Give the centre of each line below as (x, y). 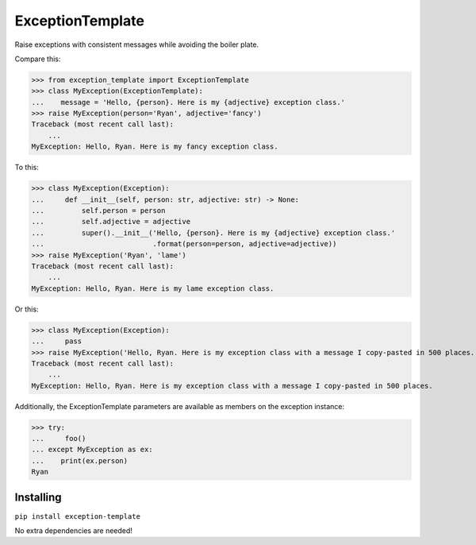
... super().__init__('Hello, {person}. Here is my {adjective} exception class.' (213, 233)
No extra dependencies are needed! (73, 531)
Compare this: (38, 59)
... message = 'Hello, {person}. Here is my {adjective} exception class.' (188, 102)
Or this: (27, 309)
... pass (57, 341)
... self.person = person (98, 211)
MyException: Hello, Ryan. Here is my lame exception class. (153, 288)
